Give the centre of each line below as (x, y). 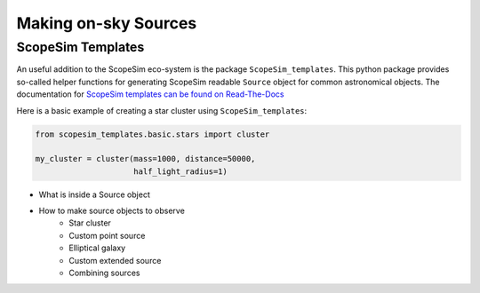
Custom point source (107, 235)
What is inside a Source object (94, 194)
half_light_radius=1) (181, 171)
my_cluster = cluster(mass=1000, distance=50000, (145, 159)
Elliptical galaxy (97, 248)
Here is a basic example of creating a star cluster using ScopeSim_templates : (162, 110)
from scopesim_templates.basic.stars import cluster (152, 134)
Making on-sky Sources (107, 23)
